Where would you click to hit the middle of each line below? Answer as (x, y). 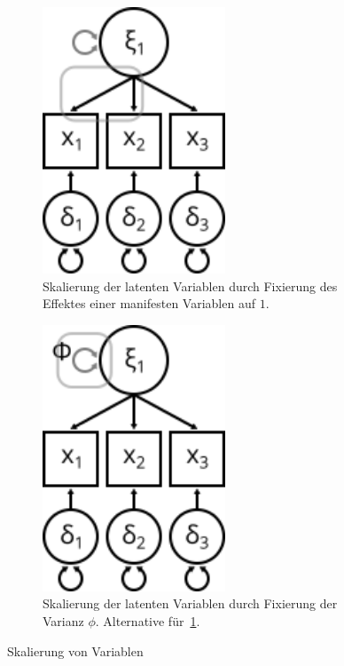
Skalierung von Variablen (75, 650)
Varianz (63, 621)
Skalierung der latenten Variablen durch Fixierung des (190, 285)
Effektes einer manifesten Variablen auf (149, 303)
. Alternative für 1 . (148, 621)
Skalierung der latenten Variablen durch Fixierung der (190, 603)
